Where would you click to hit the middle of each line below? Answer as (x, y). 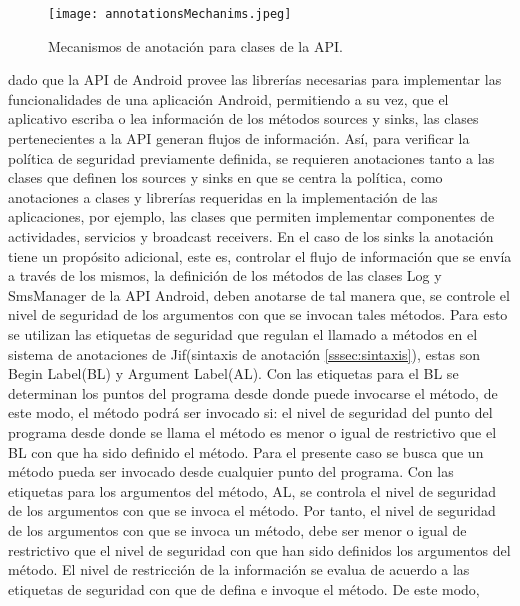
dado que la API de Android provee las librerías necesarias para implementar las (255, 79)
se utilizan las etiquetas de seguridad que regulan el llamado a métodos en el (243, 333)
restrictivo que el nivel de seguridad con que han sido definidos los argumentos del (259, 549)
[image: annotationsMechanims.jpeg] (170, 14)
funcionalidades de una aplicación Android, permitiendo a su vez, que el (228, 98)
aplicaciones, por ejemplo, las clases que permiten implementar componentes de (251, 216)
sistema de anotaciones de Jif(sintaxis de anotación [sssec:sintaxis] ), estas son (244, 353)
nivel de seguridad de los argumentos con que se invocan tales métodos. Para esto (258, 314)
